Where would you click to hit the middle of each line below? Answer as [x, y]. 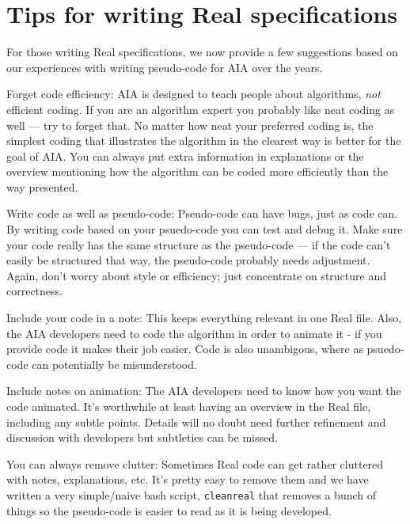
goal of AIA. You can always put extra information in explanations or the [185, 156]
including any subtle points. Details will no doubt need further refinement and [196, 421]
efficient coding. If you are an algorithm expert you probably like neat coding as [201, 109]
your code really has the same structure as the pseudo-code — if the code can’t [199, 244]
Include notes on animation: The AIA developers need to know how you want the [204, 391]
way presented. [42, 186]
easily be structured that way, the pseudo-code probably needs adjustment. [188, 260]
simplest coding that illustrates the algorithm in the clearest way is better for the [204, 140]
